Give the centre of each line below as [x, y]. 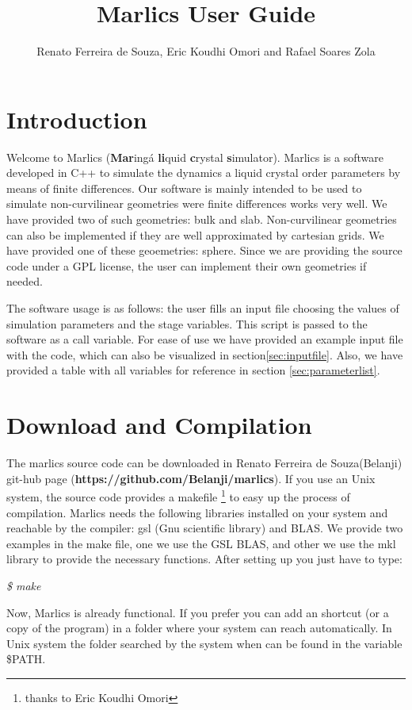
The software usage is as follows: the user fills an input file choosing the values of [203, 308]
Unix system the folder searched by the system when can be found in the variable [204, 643]
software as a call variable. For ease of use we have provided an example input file [205, 339]
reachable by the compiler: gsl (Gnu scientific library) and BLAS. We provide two [205, 528]
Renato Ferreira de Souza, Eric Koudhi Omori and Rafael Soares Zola [206, 51]
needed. [25, 281]
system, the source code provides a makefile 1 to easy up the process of [178, 495]
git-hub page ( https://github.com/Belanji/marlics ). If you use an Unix [191, 478]
